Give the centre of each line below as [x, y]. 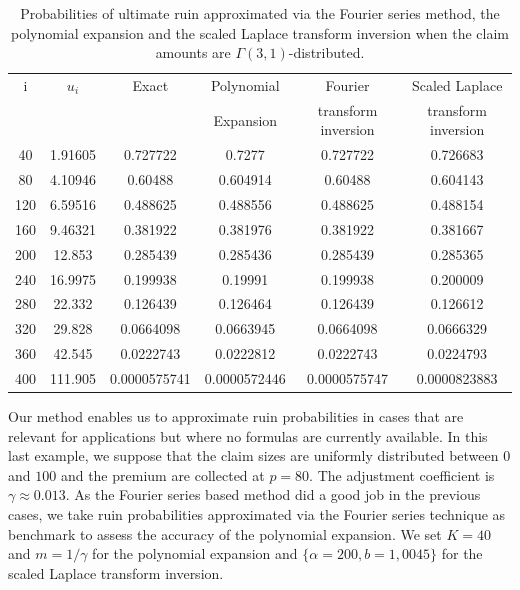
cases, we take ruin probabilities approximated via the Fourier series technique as [257, 513]
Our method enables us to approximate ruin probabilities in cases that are [236, 416]
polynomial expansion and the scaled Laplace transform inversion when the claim [260, 32]
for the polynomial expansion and [195, 553]
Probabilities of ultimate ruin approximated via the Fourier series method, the [260, 13]
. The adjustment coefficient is [402, 474]
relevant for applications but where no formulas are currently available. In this [248, 435]
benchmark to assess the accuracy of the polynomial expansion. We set [225, 533]
